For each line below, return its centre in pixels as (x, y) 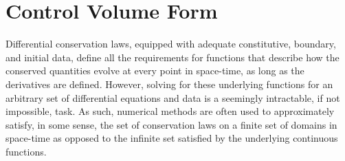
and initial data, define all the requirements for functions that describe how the (172, 57)
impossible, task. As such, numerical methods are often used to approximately (170, 111)
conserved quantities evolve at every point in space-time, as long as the (155, 71)
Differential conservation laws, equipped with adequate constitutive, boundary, (171, 44)
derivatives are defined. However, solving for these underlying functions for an (169, 84)
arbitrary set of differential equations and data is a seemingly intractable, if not (173, 97)
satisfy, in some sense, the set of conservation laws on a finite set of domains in (171, 124)
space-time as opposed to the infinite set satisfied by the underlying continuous (172, 138)
